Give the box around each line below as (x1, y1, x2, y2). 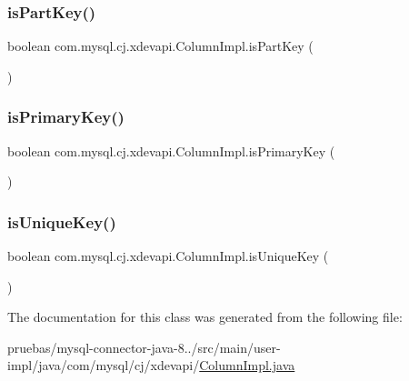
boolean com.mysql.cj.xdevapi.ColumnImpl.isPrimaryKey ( (7, 141, 335, 160)
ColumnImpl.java (199, 356, 295, 375)
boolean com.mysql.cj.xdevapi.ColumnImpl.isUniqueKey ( (7, 246, 329, 266)
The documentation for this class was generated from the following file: (7, 307, 403, 326)
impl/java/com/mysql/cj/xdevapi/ (7, 356, 200, 375)
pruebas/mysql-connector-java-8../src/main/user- (7, 337, 281, 356)
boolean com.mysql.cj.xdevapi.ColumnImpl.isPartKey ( (7, 36, 314, 55)
